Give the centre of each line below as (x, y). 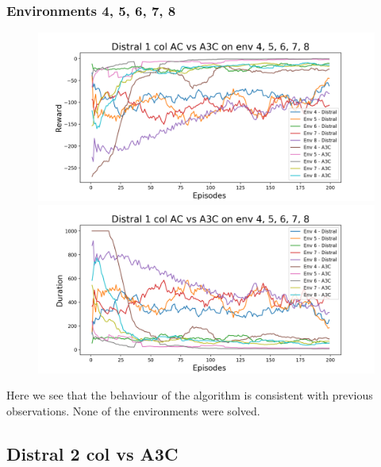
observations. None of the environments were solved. (133, 411)
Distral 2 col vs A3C (92, 453)
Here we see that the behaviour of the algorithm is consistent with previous (190, 395)
